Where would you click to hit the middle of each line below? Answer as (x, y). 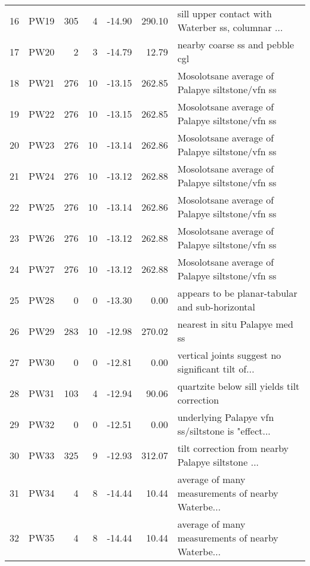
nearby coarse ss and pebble (236, 44)
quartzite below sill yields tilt (238, 386)
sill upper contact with (225, 13)
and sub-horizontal (216, 307)
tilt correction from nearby (233, 448)
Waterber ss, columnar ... (230, 27)
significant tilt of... (216, 369)
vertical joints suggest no (229, 355)
